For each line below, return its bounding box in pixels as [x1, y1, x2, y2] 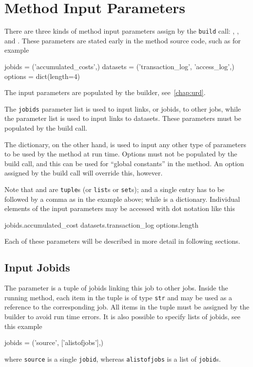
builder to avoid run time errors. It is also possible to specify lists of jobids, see [4, 311, 240, 322]
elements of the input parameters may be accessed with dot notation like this [4, 203, 235, 213]
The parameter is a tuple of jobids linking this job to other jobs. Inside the [4, 283, 228, 293]
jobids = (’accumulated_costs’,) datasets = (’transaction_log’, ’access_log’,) [4, 61, 234, 71]
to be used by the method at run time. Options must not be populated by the [4, 149, 237, 159]
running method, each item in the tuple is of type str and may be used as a [4, 292, 233, 302]
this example [4, 321, 42, 331]
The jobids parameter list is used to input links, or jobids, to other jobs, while [4, 103, 241, 114]
